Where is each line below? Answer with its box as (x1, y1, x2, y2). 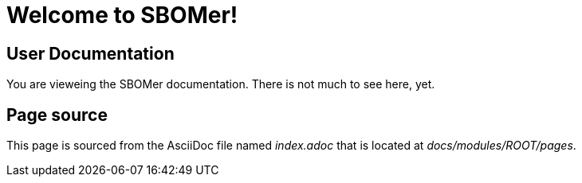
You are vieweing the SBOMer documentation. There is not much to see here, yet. (6, 77, 435, 91)
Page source (6, 104, 108, 125)
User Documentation (6, 43, 175, 64)
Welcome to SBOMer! (6, 2, 238, 29)
